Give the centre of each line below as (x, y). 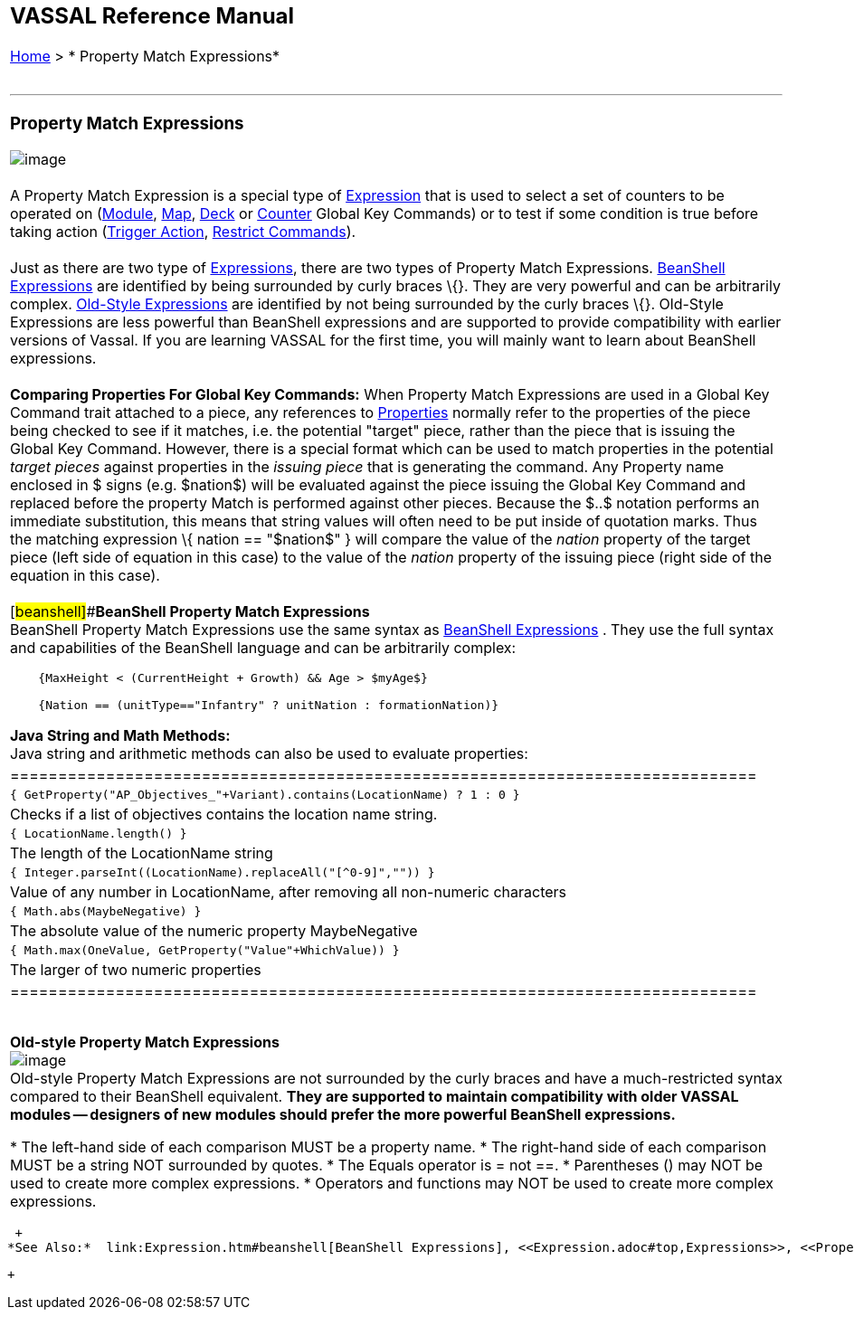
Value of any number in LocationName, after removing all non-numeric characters (289, 892)
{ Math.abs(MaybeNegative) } (106, 912)
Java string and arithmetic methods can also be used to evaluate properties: (269, 754)
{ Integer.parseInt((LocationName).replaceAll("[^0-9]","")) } (223, 873)
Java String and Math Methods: (120, 736)
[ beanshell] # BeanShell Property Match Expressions (190, 612)
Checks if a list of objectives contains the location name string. (224, 815)
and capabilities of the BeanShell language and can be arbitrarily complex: (263, 648)
